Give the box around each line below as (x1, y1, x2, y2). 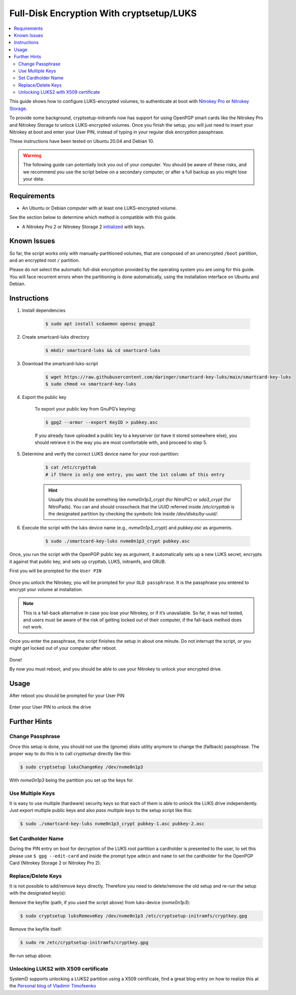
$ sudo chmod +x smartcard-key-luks (45, 381, 137, 387)
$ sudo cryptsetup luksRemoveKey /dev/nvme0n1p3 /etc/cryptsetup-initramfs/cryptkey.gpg (20, 913, 248, 918)
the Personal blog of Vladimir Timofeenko (9, 983, 96, 989)
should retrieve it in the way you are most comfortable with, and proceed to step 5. (34, 439, 207, 446)
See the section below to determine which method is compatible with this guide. (9, 214, 177, 220)
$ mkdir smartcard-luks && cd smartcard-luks (45, 347, 161, 353)
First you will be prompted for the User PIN (9, 568, 102, 574)
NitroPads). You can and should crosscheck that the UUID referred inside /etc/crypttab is (48, 503, 235, 509)
